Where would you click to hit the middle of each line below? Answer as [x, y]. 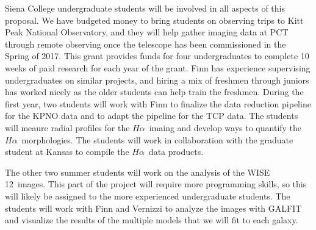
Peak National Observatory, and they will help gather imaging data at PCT [147, 32]
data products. [176, 152]
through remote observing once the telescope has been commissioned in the [145, 44]
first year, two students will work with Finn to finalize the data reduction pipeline [158, 103]
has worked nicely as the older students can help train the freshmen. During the [154, 92]
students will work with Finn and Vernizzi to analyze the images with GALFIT [153, 208]
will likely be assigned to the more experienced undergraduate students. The [148, 196]
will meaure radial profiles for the [67, 127]
